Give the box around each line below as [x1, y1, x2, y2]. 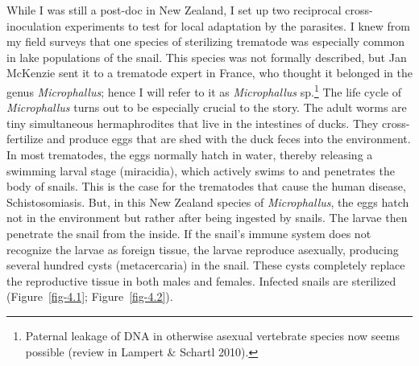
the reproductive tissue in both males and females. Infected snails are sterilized [6, 272, 396, 289]
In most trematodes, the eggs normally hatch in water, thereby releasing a [6, 146, 373, 162]
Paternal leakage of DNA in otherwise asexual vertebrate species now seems [25, 327, 400, 343]
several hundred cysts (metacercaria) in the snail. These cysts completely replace [6, 257, 405, 273]
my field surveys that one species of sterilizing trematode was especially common [6, 33, 405, 50]
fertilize [6, 130, 44, 147]
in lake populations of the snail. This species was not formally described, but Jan [6, 48, 407, 65]
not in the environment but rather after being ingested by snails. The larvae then [6, 209, 408, 226]
